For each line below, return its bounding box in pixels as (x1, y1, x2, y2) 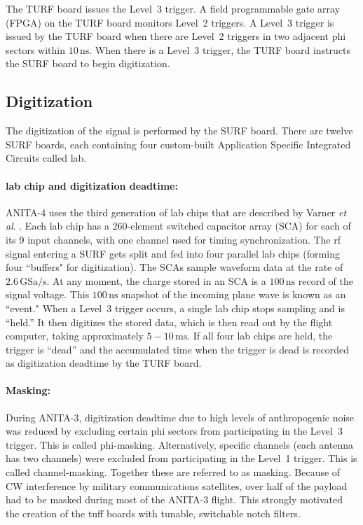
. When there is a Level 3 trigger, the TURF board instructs (89, 42, 351, 57)
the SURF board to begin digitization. (6, 56, 170, 71)
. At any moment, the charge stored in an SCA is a (46, 273, 266, 288)
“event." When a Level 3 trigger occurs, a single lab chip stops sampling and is (6, 300, 345, 315)
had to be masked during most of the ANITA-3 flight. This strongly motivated (6, 492, 343, 507)
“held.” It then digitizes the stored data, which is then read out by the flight (6, 314, 333, 329)
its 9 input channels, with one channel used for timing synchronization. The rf (6, 232, 341, 246)
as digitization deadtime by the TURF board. (6, 356, 202, 370)
